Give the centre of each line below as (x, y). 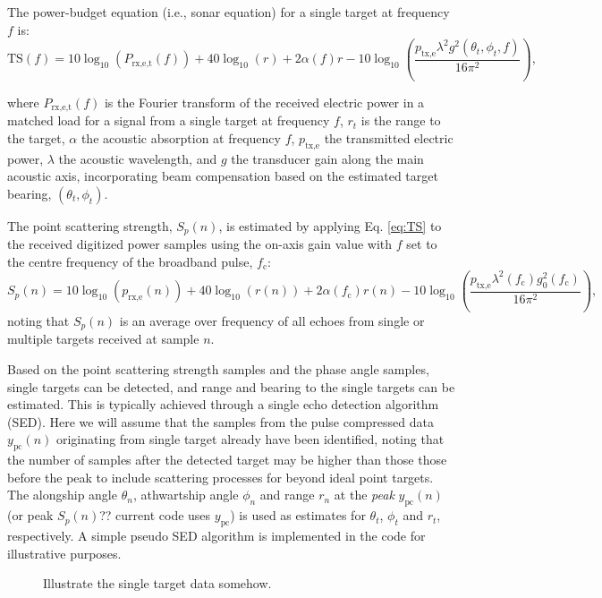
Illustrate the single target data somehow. (157, 583)
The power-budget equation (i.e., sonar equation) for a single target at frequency (229, 12)
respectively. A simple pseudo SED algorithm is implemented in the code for (216, 535)
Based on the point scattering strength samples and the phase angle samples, (218, 368)
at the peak (364, 495)
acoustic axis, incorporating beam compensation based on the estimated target (223, 176)
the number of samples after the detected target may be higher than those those (227, 460)
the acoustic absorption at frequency (181, 137)
